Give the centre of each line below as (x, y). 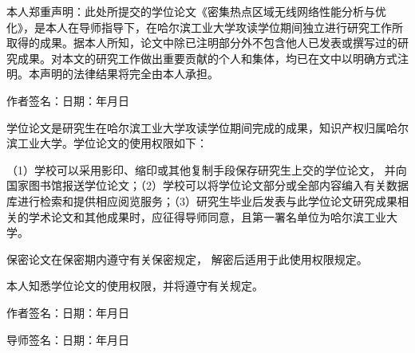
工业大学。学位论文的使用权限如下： (112, 143)
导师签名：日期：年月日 (68, 339)
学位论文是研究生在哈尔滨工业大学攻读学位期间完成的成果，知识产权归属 (196, 127)
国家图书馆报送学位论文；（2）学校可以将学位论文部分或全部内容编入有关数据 (207, 185)
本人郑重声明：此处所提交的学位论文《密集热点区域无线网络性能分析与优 (196, 11)
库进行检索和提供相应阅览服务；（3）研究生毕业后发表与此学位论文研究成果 (202, 200)
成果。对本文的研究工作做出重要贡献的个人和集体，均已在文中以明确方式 (207, 58)
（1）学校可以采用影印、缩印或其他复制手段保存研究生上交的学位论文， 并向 (207, 169)
